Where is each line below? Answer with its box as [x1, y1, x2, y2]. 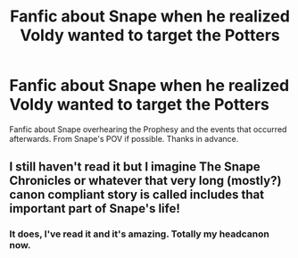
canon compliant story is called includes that [9, 187, 265, 203]
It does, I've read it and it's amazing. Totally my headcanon [9, 228, 269, 240]
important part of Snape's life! [9, 201, 181, 216]
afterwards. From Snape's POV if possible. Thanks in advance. [9, 133, 239, 144]
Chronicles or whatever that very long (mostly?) [9, 173, 282, 188]
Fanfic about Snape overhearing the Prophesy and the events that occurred [9, 123, 287, 135]
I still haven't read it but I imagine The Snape [9, 159, 261, 175]
